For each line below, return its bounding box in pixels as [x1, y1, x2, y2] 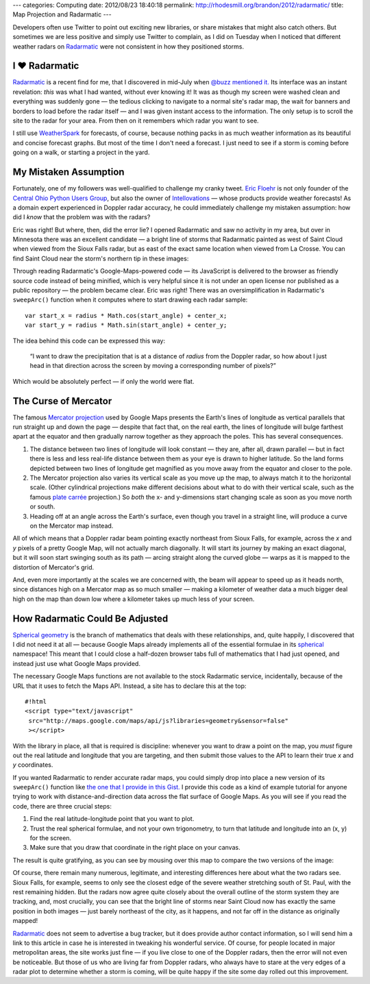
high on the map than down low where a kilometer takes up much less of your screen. [12, 595, 255, 603]
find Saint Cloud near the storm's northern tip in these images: [12, 254, 189, 262]
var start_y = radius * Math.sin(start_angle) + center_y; [25, 321, 227, 329]
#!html [25, 698, 47, 705]
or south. [29, 502, 56, 511]
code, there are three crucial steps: [12, 802, 112, 810]
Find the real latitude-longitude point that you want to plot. [29, 815, 195, 823]
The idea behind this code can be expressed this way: [12, 336, 166, 345]
